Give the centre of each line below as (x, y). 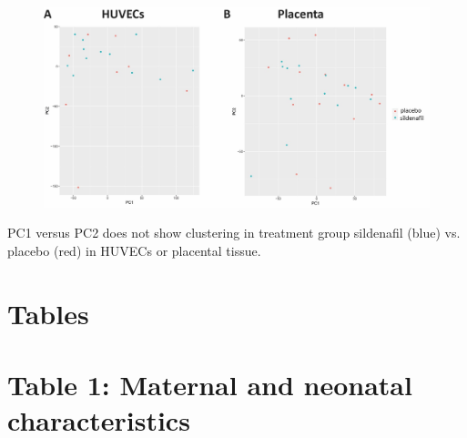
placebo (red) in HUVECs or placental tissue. (134, 251)
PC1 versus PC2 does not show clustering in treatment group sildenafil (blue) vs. (234, 233)
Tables (48, 313)
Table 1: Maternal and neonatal (210, 385)
